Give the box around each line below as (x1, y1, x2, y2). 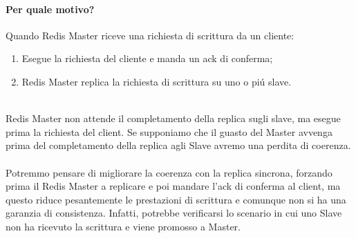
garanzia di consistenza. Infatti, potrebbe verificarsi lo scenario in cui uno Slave (6, 206, 342, 220)
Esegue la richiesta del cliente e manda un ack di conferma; (21, 51, 273, 66)
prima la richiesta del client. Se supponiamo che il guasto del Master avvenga (6, 124, 332, 139)
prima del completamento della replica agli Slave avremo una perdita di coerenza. (6, 138, 351, 152)
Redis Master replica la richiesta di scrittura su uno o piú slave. (21, 74, 292, 88)
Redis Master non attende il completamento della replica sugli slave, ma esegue (6, 111, 341, 126)
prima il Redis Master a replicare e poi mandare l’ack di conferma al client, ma (6, 179, 341, 193)
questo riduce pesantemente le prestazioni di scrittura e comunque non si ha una (6, 192, 346, 206)
